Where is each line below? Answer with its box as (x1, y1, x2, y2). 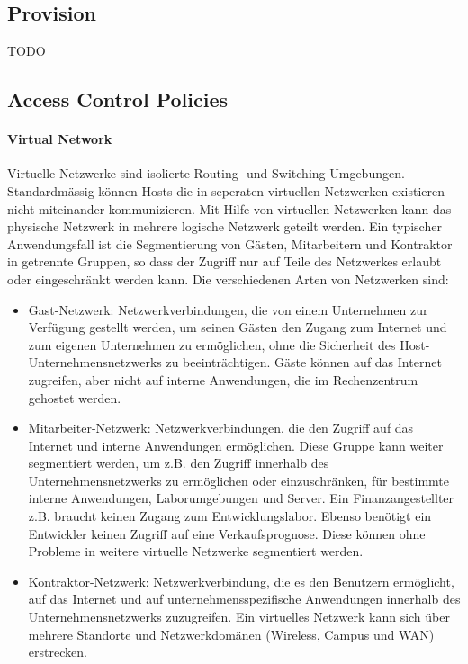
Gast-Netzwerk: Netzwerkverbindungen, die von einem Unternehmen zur (28, 300, 428, 319)
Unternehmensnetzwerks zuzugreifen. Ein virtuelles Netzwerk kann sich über (28, 607, 450, 626)
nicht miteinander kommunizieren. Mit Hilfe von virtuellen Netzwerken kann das (7, 199, 452, 218)
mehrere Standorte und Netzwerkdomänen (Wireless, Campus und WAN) (28, 624, 435, 643)
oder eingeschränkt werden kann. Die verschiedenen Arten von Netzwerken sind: (7, 269, 449, 288)
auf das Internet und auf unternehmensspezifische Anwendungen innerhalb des (28, 589, 461, 608)
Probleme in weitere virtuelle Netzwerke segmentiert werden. (28, 542, 364, 561)
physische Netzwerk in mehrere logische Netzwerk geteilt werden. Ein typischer (7, 217, 442, 236)
